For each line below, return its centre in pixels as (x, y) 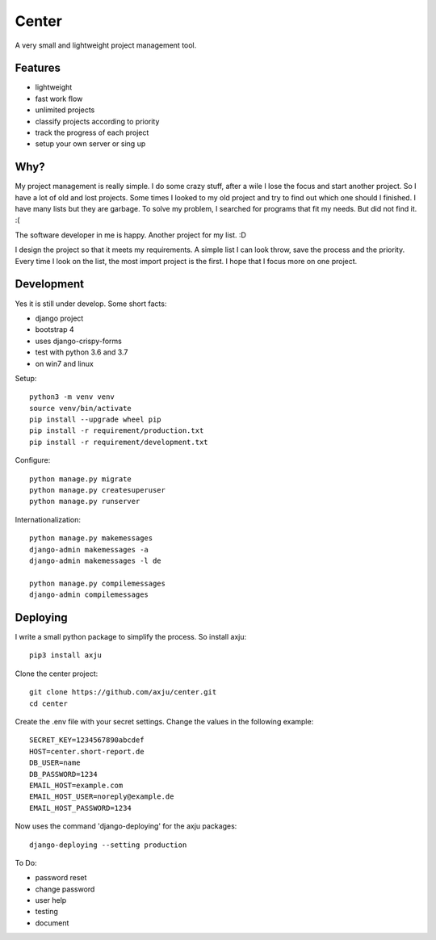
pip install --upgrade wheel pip (95, 420)
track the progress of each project (92, 132)
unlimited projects (65, 110)
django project (59, 318)
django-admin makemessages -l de (95, 560)
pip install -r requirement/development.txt (119, 442)
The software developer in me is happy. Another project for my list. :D (130, 235)
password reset (61, 878)
